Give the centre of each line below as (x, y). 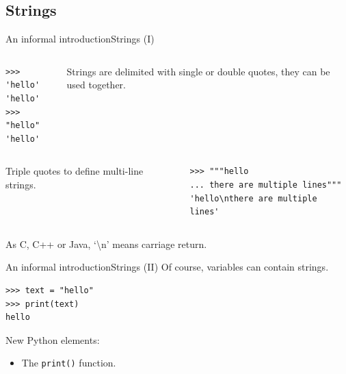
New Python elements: (53, 339)
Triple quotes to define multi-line (75, 171)
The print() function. (69, 363)
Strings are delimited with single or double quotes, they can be (198, 71)
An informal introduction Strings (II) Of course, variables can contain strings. (167, 267)
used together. (96, 85)
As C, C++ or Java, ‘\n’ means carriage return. (106, 244)
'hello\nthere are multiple (253, 198)
